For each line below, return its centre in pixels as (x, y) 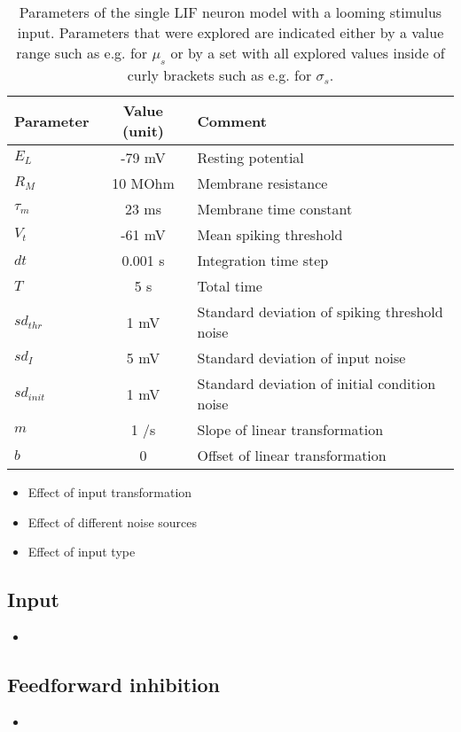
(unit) (143, 131)
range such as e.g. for (82, 53)
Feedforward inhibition (114, 685)
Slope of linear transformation (290, 430)
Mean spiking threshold (270, 235)
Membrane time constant (275, 209)
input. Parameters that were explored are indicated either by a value (230, 32)
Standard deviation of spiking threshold (320, 312)
